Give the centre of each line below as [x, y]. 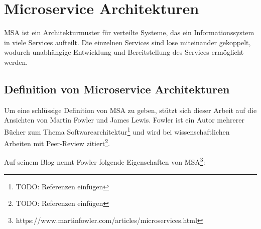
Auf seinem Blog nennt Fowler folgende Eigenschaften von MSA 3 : [105, 161]
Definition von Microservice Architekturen [117, 89]
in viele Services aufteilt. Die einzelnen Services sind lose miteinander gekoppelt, [127, 42]
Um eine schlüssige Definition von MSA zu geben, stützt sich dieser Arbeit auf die [130, 110]
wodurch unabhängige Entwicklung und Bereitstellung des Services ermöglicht [124, 52]
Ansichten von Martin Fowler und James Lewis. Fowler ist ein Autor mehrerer [124, 120]
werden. [16, 62]
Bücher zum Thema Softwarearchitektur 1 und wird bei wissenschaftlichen [117, 131]
